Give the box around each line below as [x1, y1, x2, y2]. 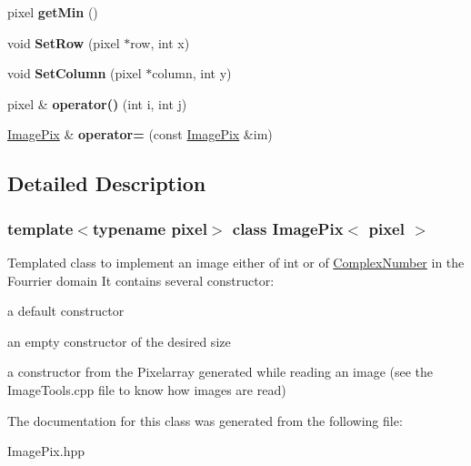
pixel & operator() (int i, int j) [7, 94, 187, 113]
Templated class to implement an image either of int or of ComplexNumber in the [7, 252, 465, 271]
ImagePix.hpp [7, 441, 85, 461]
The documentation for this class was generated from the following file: [7, 410, 403, 430]
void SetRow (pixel [7, 33, 120, 52]
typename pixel [92, 217, 207, 239]
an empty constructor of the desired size [7, 331, 231, 350]
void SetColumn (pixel [7, 64, 142, 83]
